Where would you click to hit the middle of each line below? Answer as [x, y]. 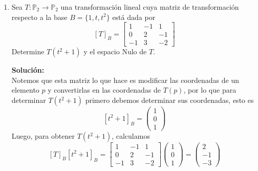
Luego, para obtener [43, 136]
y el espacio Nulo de [115, 51]
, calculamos [131, 136]
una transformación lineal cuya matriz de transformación [150, 7]
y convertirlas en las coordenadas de [104, 90]
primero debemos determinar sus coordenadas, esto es [169, 100]
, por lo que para [210, 90]
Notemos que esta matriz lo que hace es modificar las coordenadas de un [125, 80]
